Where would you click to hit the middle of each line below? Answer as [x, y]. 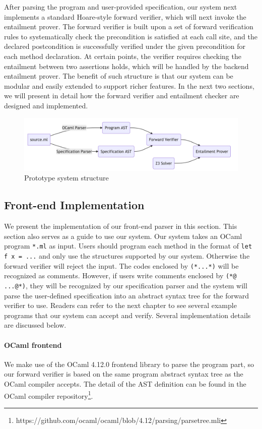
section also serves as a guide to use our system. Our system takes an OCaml [123, 236]
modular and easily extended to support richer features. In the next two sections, [129, 85]
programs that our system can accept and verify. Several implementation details [127, 315]
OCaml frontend [33, 345]
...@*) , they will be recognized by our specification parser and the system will [126, 285]
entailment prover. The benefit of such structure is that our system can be [119, 76]
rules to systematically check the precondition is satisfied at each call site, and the [131, 36]
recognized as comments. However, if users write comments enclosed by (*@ [120, 275]
